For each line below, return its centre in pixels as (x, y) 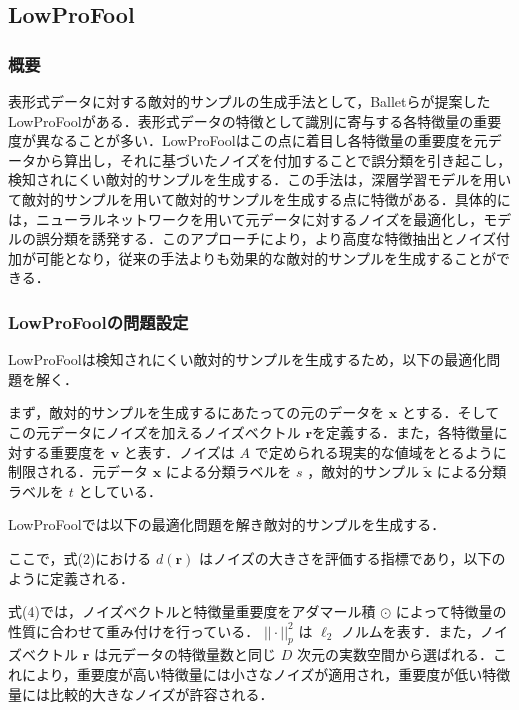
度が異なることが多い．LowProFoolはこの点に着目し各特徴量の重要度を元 (248, 140)
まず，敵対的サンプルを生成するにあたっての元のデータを (196, 412)
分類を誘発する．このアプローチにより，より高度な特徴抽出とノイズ (273, 238)
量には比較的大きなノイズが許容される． (141, 693)
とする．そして (451, 412)
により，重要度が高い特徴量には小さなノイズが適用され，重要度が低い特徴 (266, 674)
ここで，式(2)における (80, 557)
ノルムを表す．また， (410, 630)
